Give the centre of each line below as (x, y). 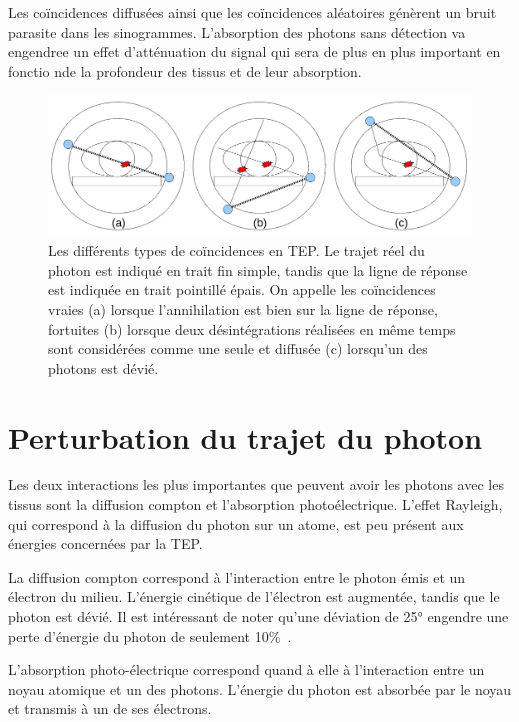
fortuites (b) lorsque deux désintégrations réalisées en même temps (252, 328)
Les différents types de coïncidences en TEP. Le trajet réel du (236, 250)
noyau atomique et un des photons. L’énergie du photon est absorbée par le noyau (260, 688)
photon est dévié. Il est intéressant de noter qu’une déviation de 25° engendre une (258, 616)
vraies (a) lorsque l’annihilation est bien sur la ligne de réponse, (243, 308)
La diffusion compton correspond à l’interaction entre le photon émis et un (237, 576)
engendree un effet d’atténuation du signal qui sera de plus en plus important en (254, 51)
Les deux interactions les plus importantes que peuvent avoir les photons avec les (256, 484)
